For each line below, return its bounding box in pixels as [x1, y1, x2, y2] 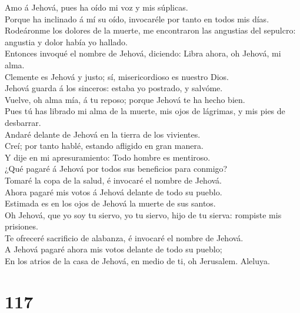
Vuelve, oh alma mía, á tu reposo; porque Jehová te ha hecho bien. [5, 93, 245, 105]
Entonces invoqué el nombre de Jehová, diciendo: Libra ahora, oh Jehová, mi [5, 47, 281, 59]
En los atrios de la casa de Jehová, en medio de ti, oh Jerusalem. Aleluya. [5, 255, 270, 267]
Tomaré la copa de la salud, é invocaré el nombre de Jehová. [5, 174, 222, 186]
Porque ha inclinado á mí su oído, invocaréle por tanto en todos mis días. [5, 12, 269, 25]
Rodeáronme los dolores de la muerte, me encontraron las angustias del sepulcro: [5, 24, 296, 36]
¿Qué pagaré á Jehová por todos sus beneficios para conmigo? [5, 162, 228, 175]
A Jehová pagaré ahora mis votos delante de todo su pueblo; [5, 243, 222, 255]
